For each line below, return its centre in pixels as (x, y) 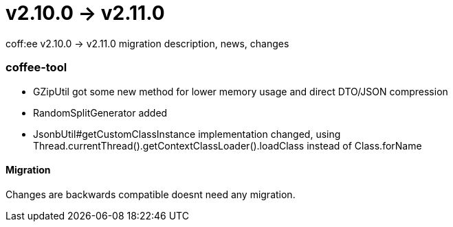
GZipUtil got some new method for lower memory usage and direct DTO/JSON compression (241, 91)
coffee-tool (36, 68)
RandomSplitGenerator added (100, 112)
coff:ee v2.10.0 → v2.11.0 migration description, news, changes (147, 43)
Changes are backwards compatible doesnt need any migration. (151, 194)
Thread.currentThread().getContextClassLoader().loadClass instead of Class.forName (228, 145)
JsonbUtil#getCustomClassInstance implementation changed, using (187, 134)
